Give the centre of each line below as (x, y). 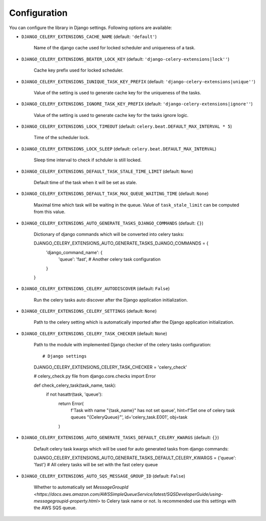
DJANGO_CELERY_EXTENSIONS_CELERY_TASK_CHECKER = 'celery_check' (110, 367)
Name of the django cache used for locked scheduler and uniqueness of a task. (115, 48)
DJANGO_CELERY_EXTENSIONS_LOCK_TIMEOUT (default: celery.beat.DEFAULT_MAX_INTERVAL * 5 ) (127, 126)
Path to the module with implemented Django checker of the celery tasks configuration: (122, 345)
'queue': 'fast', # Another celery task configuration (110, 260)
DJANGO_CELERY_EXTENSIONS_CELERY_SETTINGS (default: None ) (89, 311)
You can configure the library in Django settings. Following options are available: (91, 28)
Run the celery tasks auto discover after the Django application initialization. (111, 300)
